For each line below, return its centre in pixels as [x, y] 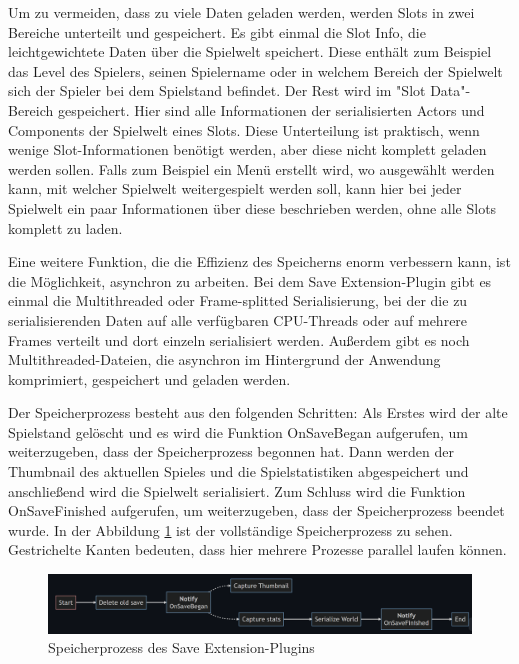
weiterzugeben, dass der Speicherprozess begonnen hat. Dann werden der [231, 451]
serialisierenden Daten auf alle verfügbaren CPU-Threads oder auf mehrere [238, 319]
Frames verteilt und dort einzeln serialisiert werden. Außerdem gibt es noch [239, 339]
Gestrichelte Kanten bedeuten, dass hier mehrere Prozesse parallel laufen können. [257, 549]
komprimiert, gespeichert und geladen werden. [149, 378]
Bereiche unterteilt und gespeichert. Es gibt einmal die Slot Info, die [217, 31]
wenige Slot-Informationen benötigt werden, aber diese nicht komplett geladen [247, 149]
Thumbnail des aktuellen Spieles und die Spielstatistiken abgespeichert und [238, 471]
